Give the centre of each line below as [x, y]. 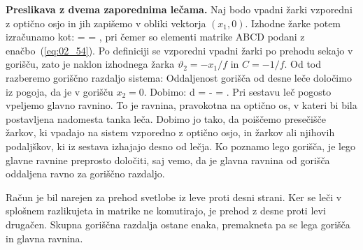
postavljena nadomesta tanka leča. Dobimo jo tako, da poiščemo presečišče [166, 118]
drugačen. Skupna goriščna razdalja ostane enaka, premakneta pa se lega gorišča [178, 224]
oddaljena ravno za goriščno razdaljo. [85, 174]
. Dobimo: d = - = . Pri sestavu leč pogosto [237, 91]
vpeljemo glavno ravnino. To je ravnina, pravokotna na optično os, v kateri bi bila [181, 105]
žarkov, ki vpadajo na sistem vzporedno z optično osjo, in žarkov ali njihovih [170, 132]
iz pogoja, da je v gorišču [59, 91]
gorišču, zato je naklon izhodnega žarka [90, 64]
